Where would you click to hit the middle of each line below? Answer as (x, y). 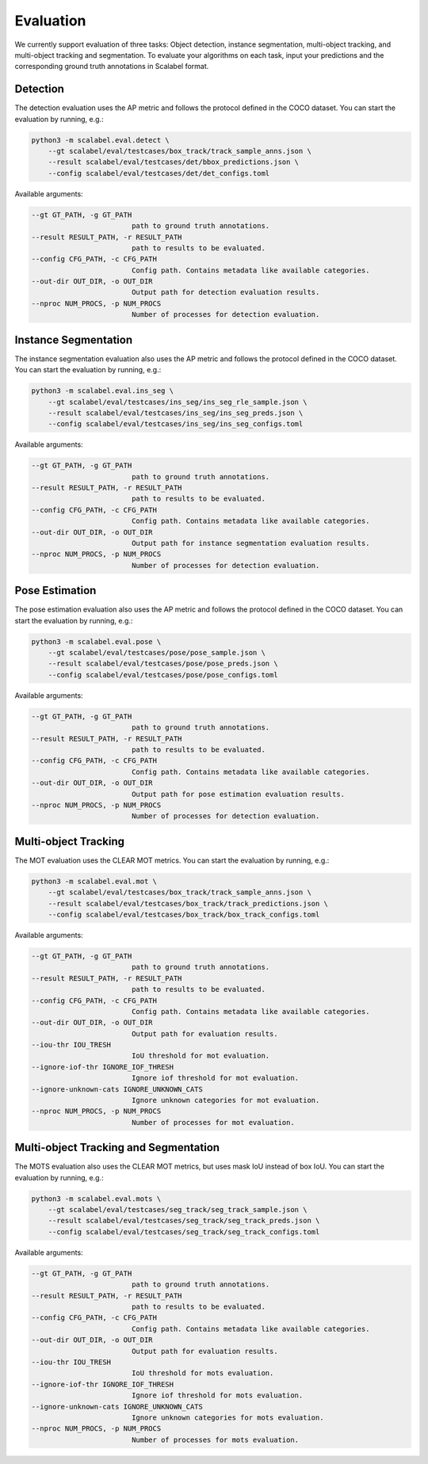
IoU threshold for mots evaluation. (203, 1373)
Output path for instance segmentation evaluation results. (250, 543)
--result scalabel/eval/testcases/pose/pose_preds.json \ (163, 664)
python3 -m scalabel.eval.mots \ (96, 1199)
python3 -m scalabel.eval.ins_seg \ (103, 391)
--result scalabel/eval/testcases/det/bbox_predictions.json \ (174, 162)
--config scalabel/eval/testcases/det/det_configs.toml (159, 173)
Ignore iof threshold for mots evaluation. (217, 1395)
